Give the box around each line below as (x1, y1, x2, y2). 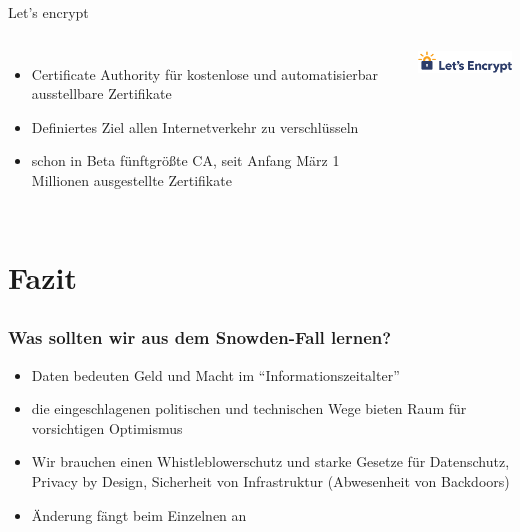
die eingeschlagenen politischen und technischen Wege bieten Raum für (31, 398, 467, 419)
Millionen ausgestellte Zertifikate (31, 169, 232, 190)
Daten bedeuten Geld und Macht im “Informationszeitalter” (31, 364, 400, 385)
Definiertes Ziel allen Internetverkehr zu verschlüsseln (31, 116, 359, 137)
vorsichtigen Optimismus (31, 417, 183, 438)
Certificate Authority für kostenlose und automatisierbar (31, 63, 378, 84)
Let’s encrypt (8, 2, 89, 22)
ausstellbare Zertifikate (31, 83, 172, 104)
